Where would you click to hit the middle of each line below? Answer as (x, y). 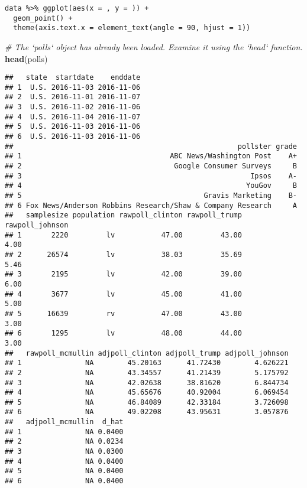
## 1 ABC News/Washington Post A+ (151, 156)
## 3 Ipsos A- (151, 176)
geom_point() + (43, 18)
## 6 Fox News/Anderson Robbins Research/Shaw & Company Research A (151, 205)
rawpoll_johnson (37, 225)
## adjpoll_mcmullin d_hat (64, 422)
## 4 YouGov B (151, 186)
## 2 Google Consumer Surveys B (151, 166)
